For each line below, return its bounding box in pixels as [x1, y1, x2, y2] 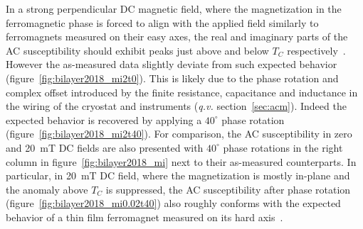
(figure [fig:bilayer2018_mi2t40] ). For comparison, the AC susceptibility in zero [6, 126, 352, 141]
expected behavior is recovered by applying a [6, 112, 202, 127]
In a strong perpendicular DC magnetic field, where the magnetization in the [6, 1, 342, 16]
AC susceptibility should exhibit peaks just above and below [6, 43, 269, 57]
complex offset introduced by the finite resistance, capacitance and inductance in [6, 84, 358, 99]
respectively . [287, 43, 346, 57]
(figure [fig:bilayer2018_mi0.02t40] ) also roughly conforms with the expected [6, 196, 341, 211]
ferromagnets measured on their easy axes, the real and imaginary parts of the [6, 29, 348, 44]
